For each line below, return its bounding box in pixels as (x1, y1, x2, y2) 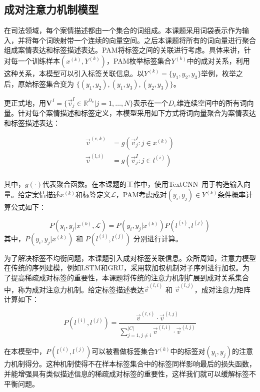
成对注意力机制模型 (4, 2, 98, 17)
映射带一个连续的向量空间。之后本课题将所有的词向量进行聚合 (52, 35, 256, 45)
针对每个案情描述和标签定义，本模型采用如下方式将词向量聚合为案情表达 (17, 107, 256, 118)
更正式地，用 (4, 97, 46, 108)
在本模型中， (4, 346, 46, 356)
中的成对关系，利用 (186, 55, 250, 66)
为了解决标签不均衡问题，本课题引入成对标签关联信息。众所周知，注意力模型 (4, 252, 256, 263)
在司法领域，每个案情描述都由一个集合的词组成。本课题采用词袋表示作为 (4, 25, 242, 36)
